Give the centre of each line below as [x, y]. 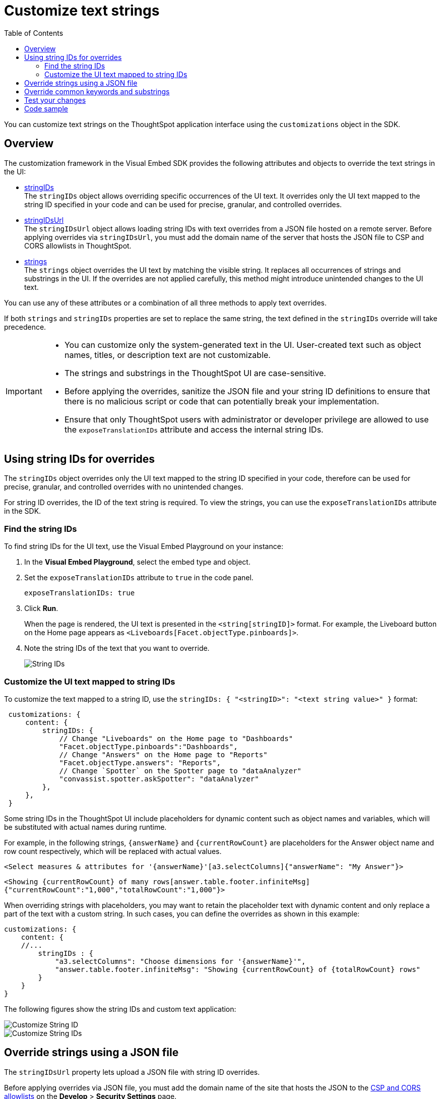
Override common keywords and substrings [97, 91]
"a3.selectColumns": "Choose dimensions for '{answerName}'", [180, 961]
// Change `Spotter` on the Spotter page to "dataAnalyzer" [180, 771]
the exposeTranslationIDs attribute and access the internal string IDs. [194, 429]
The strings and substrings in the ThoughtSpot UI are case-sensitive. [195, 373]
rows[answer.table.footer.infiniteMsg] [231, 881]
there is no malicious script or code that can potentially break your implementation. [222, 401]
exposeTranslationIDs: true [80, 593]
